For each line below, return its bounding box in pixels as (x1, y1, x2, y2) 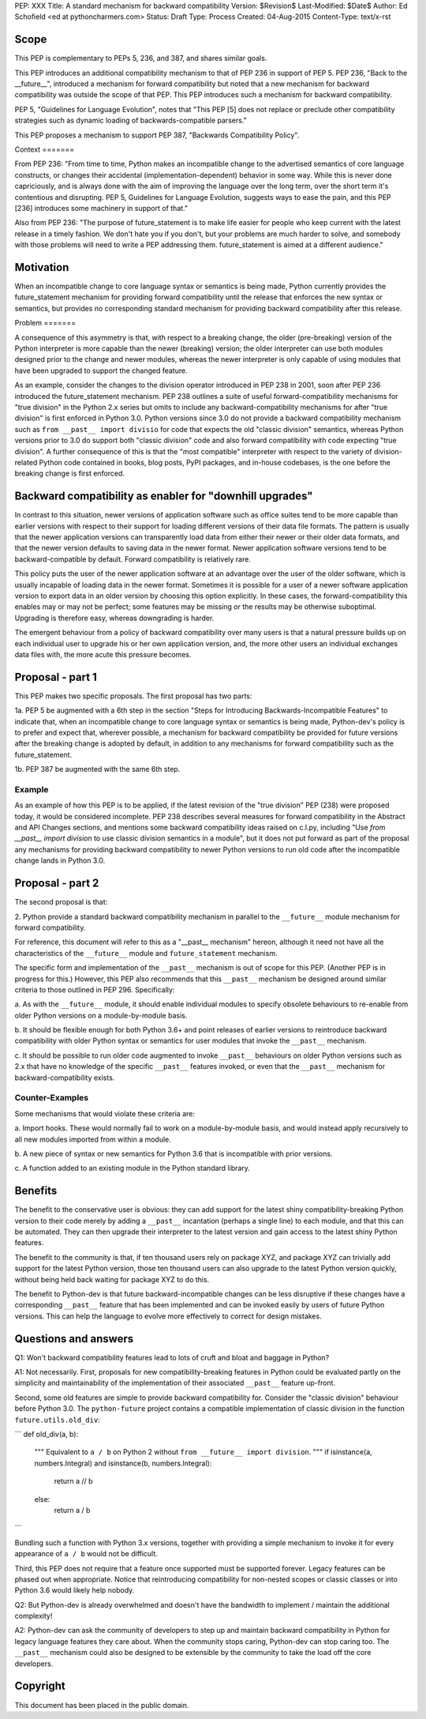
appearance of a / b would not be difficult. (14, 1549, 158, 1559)
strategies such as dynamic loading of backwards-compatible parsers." (14, 115, 248, 126)
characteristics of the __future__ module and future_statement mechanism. (14, 948, 278, 957)
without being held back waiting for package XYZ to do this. (14, 1274, 210, 1284)
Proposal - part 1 (14, 670, 98, 683)
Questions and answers (14, 1332, 134, 1345)
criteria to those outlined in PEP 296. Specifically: (14, 984, 175, 995)
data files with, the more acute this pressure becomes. (14, 649, 192, 659)
